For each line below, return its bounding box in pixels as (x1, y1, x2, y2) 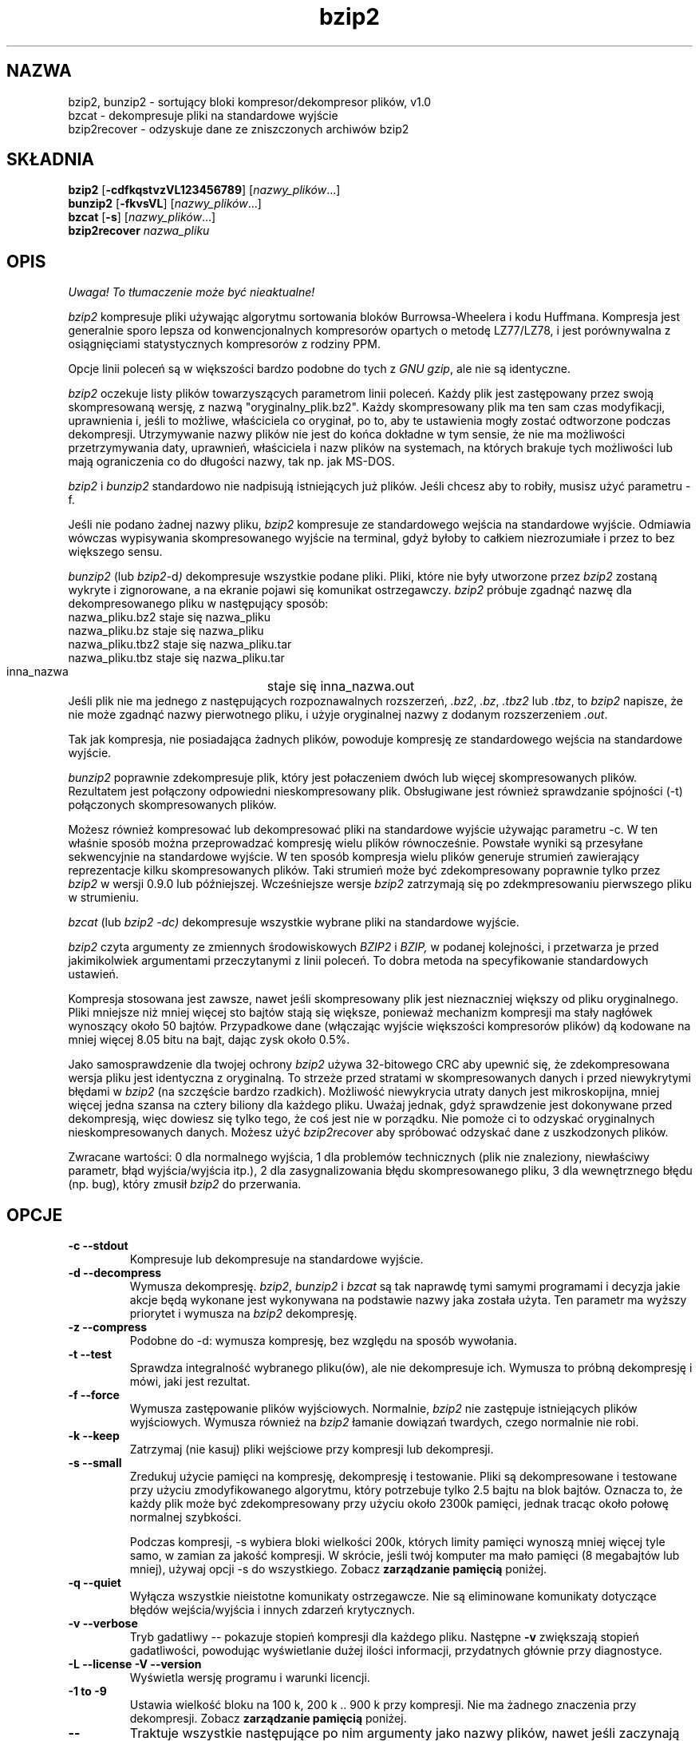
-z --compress (68, 1320, 148, 1335)
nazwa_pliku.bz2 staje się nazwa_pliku (68, 610, 271, 625)
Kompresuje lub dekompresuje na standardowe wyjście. (129, 1252, 424, 1267)
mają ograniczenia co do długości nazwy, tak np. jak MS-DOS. (68, 454, 395, 469)
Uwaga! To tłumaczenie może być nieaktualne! (68, 285, 315, 299)
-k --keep (68, 1429, 120, 1443)
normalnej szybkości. (129, 1510, 242, 1525)
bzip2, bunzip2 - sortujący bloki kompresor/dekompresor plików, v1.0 (68, 94, 432, 109)
